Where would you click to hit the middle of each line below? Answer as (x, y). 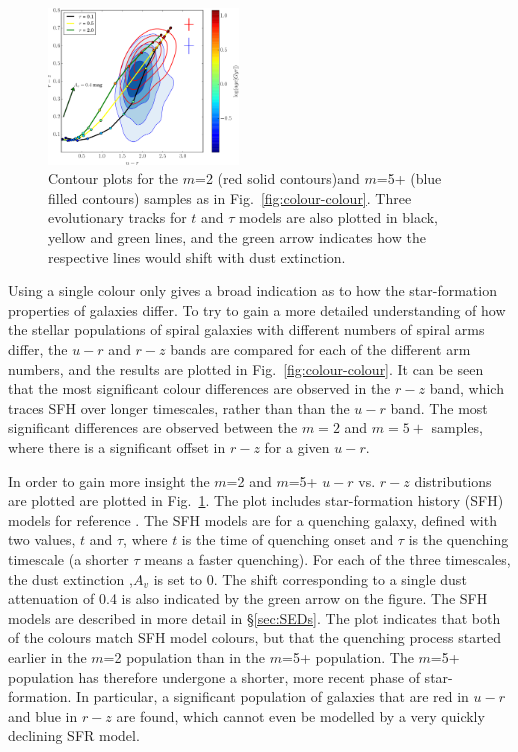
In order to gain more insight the (109, 480)
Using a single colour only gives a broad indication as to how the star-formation (252, 290)
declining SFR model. (74, 735)
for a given (297, 447)
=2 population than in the (184, 656)
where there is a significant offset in (117, 447)
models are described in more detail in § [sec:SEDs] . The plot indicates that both (254, 617)
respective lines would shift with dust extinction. (197, 256)
